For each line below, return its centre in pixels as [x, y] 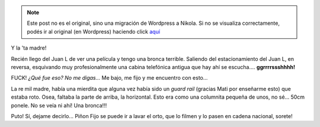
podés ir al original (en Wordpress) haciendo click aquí [93, 31]
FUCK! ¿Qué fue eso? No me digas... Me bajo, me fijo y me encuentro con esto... [109, 78]
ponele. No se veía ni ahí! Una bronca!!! [59, 105]
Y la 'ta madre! [29, 48]
